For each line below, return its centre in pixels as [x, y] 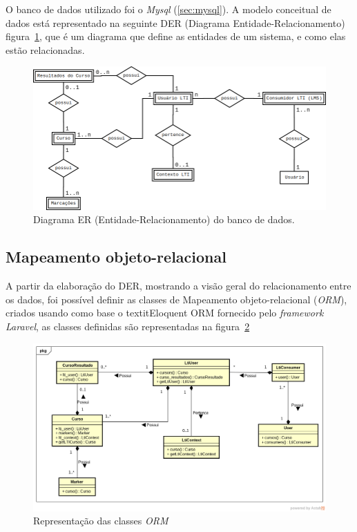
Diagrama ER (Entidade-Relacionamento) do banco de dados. [164, 219]
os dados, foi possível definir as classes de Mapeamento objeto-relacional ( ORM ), [176, 299]
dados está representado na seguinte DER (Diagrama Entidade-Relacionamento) [175, 22]
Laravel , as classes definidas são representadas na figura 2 [128, 326]
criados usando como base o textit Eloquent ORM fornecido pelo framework [165, 313]
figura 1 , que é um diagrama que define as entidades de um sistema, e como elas [176, 36]
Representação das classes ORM [101, 521]
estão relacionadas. [45, 49]
